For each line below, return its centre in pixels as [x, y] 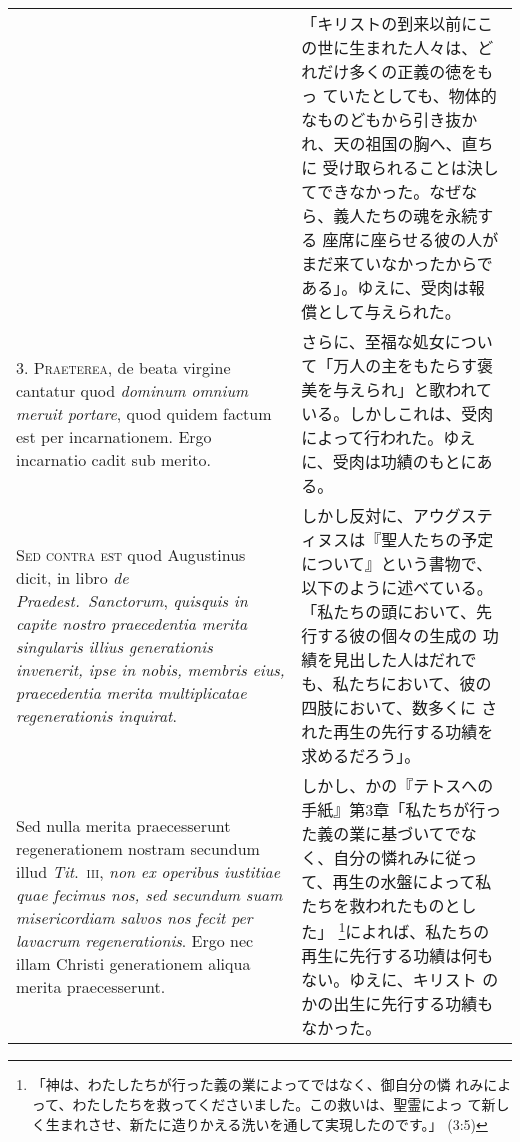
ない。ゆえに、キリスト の [400, 980]
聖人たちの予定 [437, 539]
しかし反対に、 [357, 515]
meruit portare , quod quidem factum [144, 413]
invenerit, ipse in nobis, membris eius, [150, 669]
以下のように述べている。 [397, 587]
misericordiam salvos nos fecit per [134, 918]
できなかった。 [373, 191]
